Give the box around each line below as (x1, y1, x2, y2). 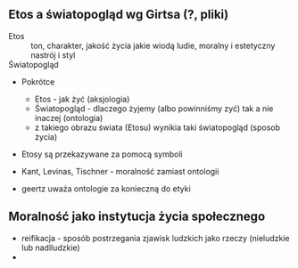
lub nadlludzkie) (21, 242, 81, 253)
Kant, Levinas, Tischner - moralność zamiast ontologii (21, 166, 219, 176)
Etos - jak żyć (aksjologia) (34, 93, 130, 104)
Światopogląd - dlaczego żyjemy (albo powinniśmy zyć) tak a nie (34, 102, 274, 114)
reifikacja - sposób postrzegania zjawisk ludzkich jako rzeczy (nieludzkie (21, 232, 291, 243)
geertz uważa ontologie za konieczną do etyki (21, 183, 191, 194)
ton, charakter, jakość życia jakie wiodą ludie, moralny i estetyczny (30, 40, 276, 51)
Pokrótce (21, 76, 55, 87)
